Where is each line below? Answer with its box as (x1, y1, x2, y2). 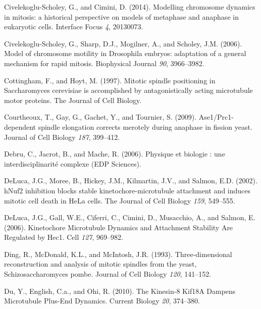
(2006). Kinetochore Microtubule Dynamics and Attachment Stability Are (4, 222, 233, 232)
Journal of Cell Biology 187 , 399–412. (4, 131, 120, 142)
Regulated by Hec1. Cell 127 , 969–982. (4, 232, 123, 242)
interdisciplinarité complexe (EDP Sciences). (4, 158, 141, 169)
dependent (4, 121, 36, 132)
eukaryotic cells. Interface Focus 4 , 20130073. (4, 21, 143, 32)
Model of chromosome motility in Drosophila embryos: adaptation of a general (4, 48, 246, 59)
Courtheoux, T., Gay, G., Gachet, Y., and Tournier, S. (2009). (4, 112, 197, 122)
